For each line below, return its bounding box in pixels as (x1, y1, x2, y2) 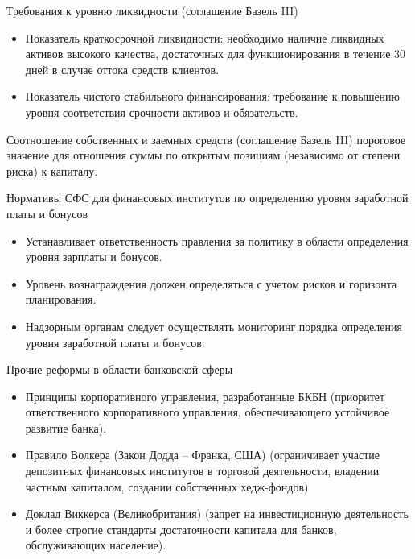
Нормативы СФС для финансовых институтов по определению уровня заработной (6, 189, 409, 206)
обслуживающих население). (25, 536, 166, 553)
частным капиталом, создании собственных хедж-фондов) (25, 478, 309, 495)
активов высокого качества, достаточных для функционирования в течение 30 (25, 45, 406, 62)
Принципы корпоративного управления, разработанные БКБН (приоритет (25, 387, 385, 404)
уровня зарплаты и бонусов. (25, 248, 162, 265)
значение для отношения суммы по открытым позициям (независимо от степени (6, 147, 401, 164)
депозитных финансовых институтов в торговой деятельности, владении (25, 462, 380, 479)
